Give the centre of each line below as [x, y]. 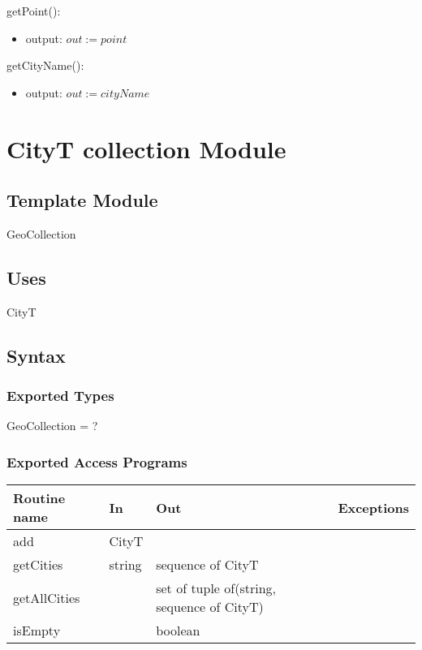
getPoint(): [34, 11]
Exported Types [60, 396]
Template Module [82, 200]
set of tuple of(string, [216, 588]
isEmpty [37, 631]
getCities [38, 565]
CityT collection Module [146, 148]
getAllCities [47, 597]
